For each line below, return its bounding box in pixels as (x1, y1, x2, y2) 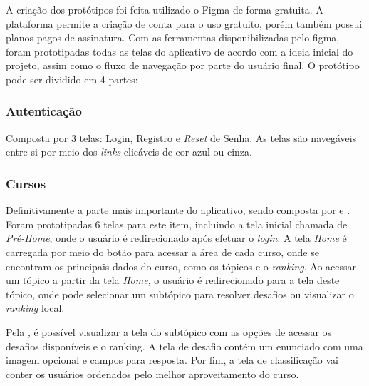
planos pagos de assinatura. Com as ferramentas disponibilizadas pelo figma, (6, 30, 340, 45)
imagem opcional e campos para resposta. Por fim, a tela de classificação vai (6, 352, 338, 367)
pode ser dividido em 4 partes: (6, 71, 138, 86)
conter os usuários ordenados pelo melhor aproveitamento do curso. (6, 366, 299, 381)
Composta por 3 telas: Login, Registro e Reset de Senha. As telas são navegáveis (6, 130, 357, 145)
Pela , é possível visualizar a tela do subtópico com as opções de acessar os (6, 324, 332, 339)
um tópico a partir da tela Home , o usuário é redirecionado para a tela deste (6, 273, 340, 288)
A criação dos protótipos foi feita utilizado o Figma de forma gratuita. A (6, 2, 323, 16)
